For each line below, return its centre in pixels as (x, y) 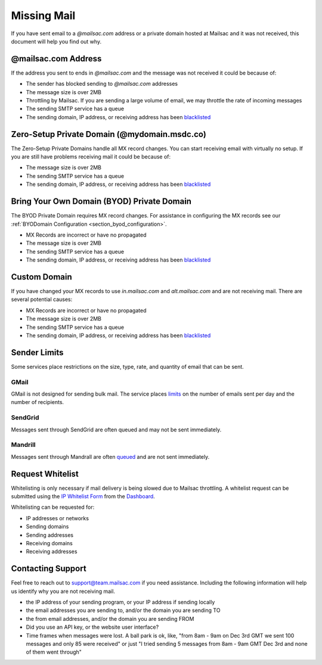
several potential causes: (42, 299)
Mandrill (23, 445)
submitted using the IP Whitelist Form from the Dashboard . (83, 496)
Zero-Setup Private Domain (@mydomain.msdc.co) (109, 134)
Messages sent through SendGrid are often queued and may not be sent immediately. (116, 430)
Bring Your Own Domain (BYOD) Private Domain (101, 202)
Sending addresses (50, 535)
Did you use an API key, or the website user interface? (92, 627)
